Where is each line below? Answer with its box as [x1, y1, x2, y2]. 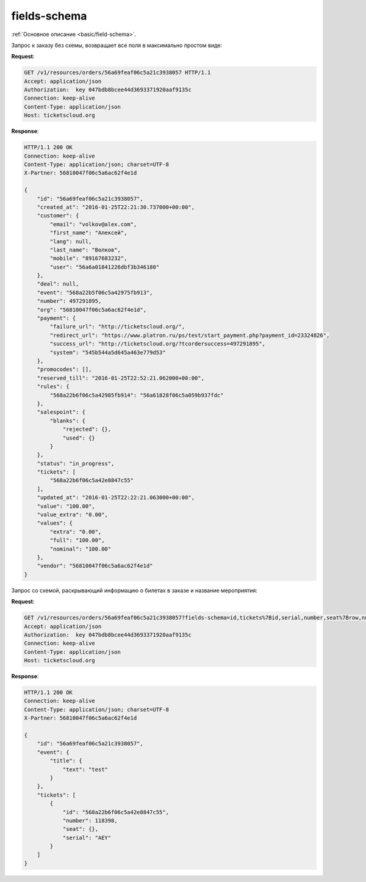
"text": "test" [62, 766, 108, 773]
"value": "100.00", [37, 502, 96, 510]
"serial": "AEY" [62, 834, 112, 841]
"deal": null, [37, 281, 79, 287]
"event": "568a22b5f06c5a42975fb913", [37, 289, 153, 296]
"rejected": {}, [62, 426, 112, 433]
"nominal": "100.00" [49, 545, 112, 552]
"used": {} [62, 434, 96, 441]
